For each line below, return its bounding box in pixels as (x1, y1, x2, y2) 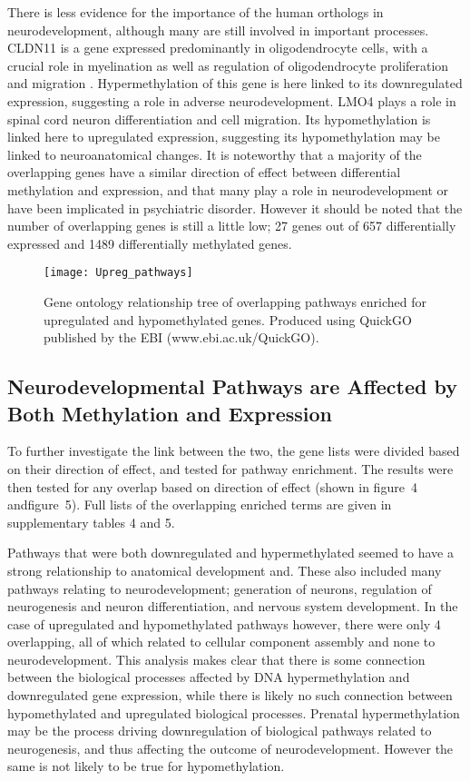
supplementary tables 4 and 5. (7, 512, 175, 531)
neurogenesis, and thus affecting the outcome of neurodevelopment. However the (7, 738, 454, 757)
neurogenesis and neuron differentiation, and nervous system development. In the (7, 597, 458, 616)
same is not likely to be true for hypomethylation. (7, 756, 285, 776)
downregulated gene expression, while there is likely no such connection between (7, 686, 453, 705)
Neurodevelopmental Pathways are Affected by (7, 372, 457, 400)
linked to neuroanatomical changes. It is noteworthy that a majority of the (7, 144, 422, 163)
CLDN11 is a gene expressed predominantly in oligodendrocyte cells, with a (7, 38, 428, 57)
